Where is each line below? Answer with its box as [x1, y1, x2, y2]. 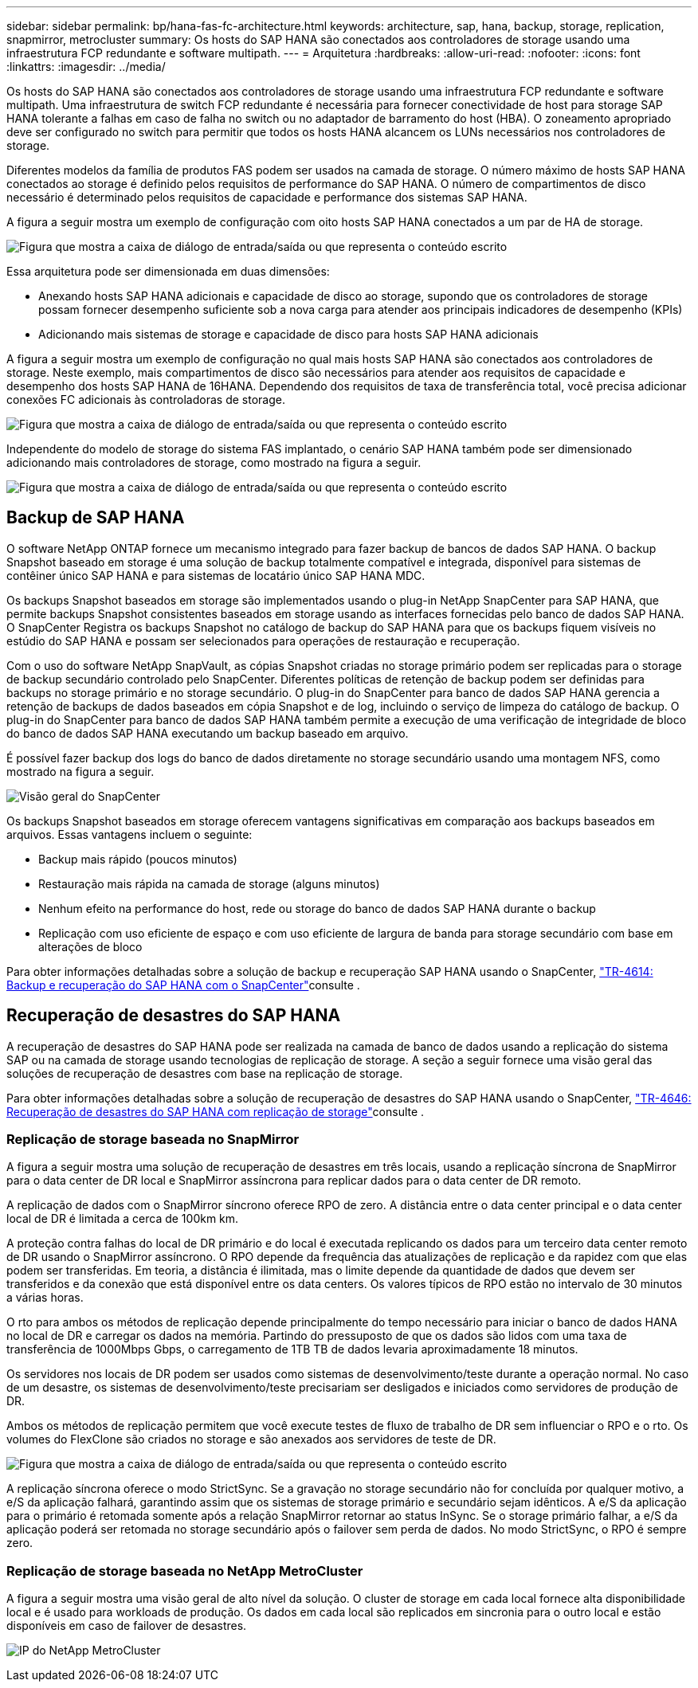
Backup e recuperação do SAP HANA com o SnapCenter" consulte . [6, 977, 360, 992]
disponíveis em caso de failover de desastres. [6, 1619, 247, 1633]
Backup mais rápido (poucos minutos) [38, 852, 237, 866]
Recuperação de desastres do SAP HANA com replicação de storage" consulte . [6, 1104, 425, 1118]
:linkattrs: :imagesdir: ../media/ [6, 60, 166, 73]
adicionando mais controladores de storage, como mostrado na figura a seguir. [6, 456, 422, 469]
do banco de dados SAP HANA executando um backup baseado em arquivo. [6, 726, 409, 740]
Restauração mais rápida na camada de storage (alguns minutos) [38, 876, 380, 891]
